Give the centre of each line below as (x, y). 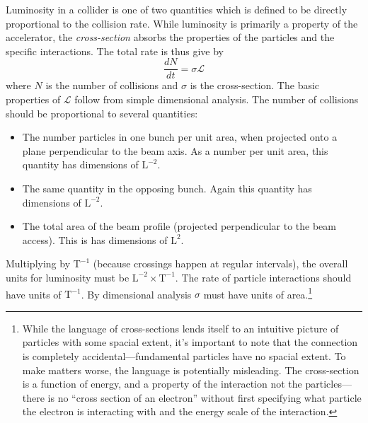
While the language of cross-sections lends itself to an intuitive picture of (180, 328)
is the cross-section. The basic (255, 85)
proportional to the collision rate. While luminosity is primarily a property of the (182, 23)
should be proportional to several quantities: (102, 113)
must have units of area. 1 (258, 293)
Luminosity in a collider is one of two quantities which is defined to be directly (177, 9)
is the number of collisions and (112, 85)
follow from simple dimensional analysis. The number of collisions (217, 99)
